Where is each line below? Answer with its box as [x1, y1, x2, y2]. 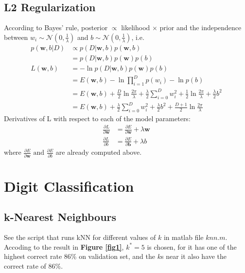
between [4, 32, 28, 42]
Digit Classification [4, 176, 134, 196]
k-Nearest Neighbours [4, 209, 117, 224]
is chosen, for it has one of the [147, 241, 237, 252]
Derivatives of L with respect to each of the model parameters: [4, 113, 191, 123]
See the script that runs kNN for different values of [4, 232, 156, 242]
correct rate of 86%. [4, 260, 63, 271]
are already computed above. [55, 147, 142, 157]
